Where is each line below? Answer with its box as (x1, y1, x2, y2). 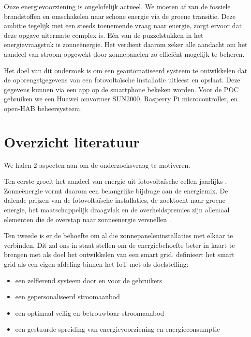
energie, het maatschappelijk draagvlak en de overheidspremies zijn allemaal (4, 205, 230, 215)
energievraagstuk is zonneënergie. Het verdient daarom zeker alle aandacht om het (4, 39, 248, 49)
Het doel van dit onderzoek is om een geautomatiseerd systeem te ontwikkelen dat (4, 65, 248, 75)
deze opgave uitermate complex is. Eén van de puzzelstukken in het (4, 30, 204, 40)
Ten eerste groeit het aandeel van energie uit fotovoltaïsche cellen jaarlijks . (4, 176, 227, 186)
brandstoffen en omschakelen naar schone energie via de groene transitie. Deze (4, 11, 236, 21)
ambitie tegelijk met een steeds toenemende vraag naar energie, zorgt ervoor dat (4, 20, 242, 31)
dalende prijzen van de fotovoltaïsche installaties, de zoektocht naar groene (4, 195, 226, 205)
